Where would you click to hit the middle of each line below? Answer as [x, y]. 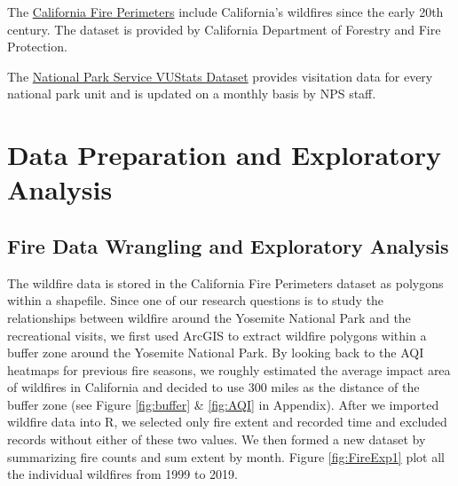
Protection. [37, 47]
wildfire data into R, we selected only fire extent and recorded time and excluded [227, 422]
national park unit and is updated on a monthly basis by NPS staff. [192, 94]
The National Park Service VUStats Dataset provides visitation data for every [220, 76]
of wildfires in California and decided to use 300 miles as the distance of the [213, 387]
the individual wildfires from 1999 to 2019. [122, 474]
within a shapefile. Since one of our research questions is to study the [196, 300]
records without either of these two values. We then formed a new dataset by [217, 439]
